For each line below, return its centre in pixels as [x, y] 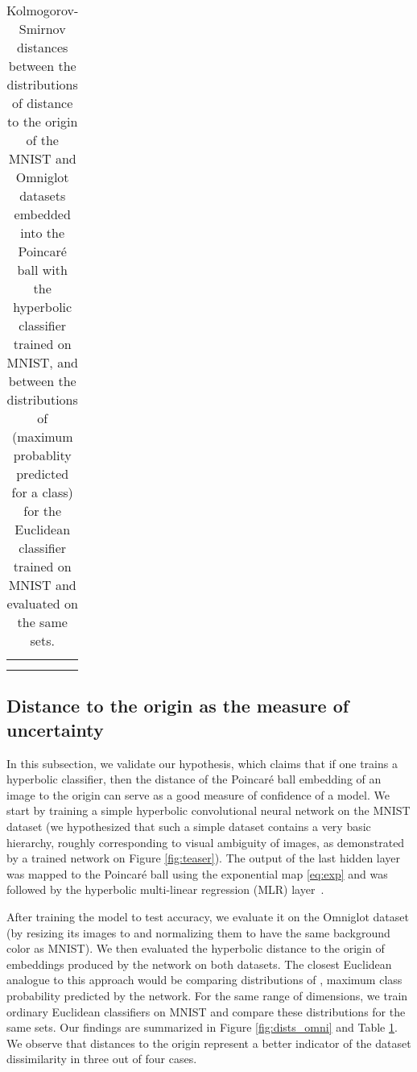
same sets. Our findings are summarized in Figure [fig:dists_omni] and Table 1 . [202, 1027]
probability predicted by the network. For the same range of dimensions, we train [207, 995]
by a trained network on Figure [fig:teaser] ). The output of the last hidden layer [204, 858]
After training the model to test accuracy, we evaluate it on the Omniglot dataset [208, 916]
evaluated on [42, 603]
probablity [42, 455]
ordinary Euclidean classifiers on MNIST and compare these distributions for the [206, 1011]
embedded [42, 214]
